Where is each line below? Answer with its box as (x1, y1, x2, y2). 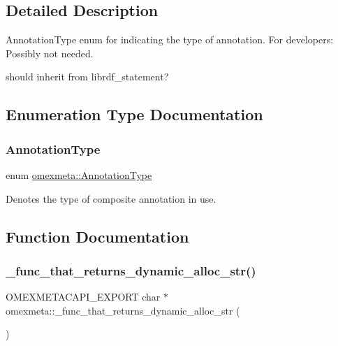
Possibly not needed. (6, 45, 94, 60)
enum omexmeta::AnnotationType (6, 167, 152, 182)
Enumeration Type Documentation (6, 103, 263, 125)
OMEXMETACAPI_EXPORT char (6, 289, 161, 304)
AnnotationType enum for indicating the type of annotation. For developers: (6, 32, 334, 47)
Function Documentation (6, 225, 189, 247)
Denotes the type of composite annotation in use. (6, 191, 216, 206)
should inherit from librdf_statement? (6, 69, 169, 84)
